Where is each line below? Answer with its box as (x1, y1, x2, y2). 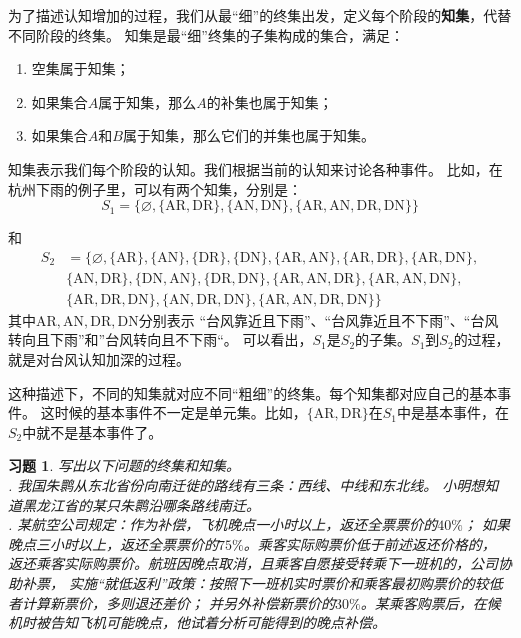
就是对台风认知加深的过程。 (8, 349, 190, 370)
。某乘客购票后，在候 (360, 592, 501, 613)
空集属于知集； (31, 58, 130, 79)
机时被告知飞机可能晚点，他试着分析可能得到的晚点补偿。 (8, 612, 386, 633)
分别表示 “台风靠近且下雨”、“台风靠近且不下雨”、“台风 (138, 309, 499, 330)
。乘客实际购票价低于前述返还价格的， (243, 533, 496, 554)
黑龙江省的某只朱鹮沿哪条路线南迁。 (21, 494, 260, 515)
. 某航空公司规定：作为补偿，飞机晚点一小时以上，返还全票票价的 (8, 514, 438, 535)
